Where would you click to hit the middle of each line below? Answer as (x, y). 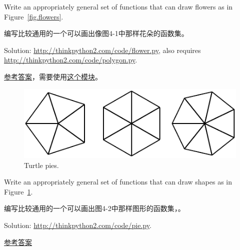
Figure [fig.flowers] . (34, 16)
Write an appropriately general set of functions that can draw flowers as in (118, 6)
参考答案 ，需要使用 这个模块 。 (53, 76)
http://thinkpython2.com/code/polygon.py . (71, 60)
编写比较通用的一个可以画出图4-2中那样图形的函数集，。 (94, 208)
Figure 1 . (18, 191)
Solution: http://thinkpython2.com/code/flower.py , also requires (102, 50)
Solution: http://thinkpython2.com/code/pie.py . (78, 225)
